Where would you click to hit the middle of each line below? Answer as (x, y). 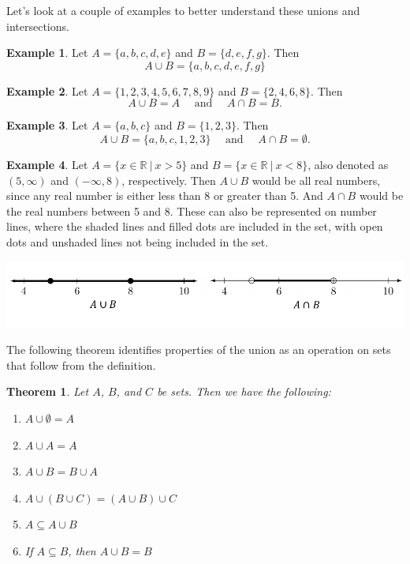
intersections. (38, 26)
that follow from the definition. (81, 365)
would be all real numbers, (316, 180)
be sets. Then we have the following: (244, 391)
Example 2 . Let (47, 90)
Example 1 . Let (47, 53)
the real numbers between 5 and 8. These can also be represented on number (192, 211)
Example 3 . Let (47, 125)
